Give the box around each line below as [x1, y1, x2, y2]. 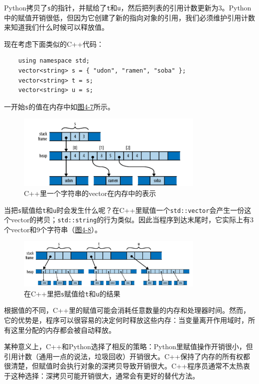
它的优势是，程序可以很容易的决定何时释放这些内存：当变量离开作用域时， [4, 315, 248, 325]
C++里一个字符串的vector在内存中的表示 [24, 188, 156, 198]
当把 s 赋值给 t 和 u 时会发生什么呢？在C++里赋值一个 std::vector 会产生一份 [4, 204, 245, 215]
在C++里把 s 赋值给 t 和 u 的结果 [24, 288, 121, 298]
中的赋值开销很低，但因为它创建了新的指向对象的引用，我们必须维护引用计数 [4, 12, 255, 22]
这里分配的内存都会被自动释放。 [10, 324, 116, 335]
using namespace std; [18, 57, 90, 65]
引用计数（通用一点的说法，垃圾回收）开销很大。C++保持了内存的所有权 [4, 351, 243, 361]
